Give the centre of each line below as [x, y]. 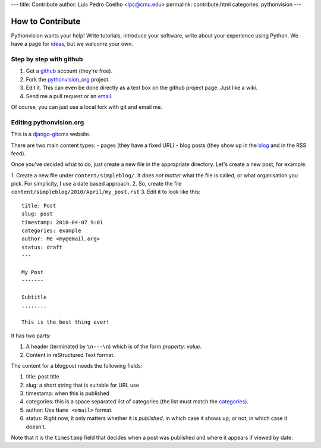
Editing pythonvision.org [48, 122]
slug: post [37, 214]
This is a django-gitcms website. [51, 134]
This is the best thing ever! [66, 322]
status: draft [42, 247]
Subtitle [34, 297]
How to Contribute [46, 21]
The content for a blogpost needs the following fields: [77, 365]
